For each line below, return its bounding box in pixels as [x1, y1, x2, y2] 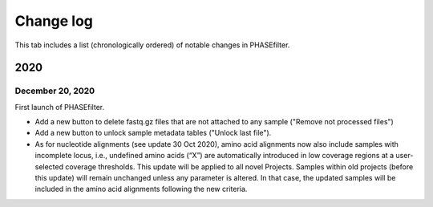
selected [34, 161, 64, 172]
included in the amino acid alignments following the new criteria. [34, 185, 248, 194]
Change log [14, 12, 94, 30]
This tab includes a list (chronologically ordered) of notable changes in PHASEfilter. [14, 40, 290, 50]
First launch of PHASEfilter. [14, 102, 104, 112]
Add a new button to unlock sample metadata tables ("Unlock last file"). [34, 128, 272, 138]
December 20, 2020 [14, 85, 95, 96]
